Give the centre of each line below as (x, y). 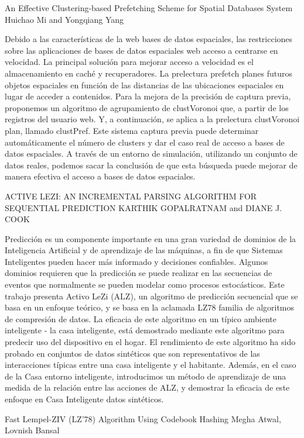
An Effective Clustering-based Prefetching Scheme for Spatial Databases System (149, 8)
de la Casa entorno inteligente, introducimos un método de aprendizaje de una (146, 376)
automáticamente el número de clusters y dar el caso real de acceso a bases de (145, 142)
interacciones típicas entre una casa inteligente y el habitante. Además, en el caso (151, 365)
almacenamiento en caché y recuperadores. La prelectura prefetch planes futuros (149, 73)
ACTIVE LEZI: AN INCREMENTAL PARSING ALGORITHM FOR (131, 196)
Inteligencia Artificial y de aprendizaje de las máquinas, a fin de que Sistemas (144, 250)
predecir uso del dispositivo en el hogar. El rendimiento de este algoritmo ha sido (150, 342)
